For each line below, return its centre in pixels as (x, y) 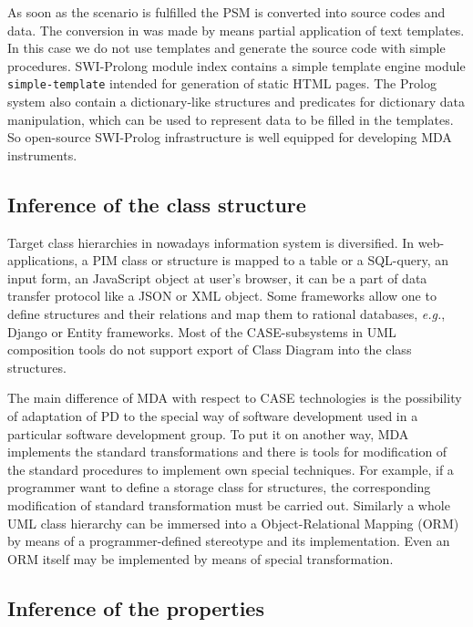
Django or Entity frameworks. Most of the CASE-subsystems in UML (202, 331)
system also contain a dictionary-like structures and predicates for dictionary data (236, 102)
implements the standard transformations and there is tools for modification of (227, 452)
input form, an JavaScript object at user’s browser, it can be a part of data (217, 278)
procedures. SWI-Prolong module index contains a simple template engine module (236, 65)
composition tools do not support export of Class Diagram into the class (210, 349)
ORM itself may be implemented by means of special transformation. (201, 558)
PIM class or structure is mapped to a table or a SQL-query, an (270, 260)
